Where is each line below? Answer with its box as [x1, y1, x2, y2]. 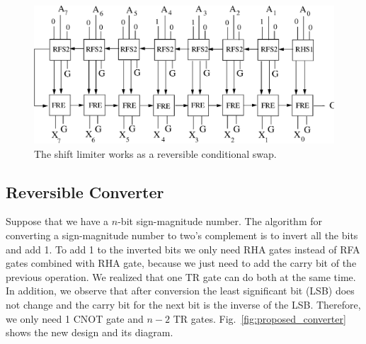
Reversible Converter [6, 180, 164, 202]
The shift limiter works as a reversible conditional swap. [34, 146, 277, 161]
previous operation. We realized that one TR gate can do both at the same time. [6, 269, 356, 284]
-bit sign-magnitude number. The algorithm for [118, 214, 322, 229]
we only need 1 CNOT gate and [6, 311, 144, 326]
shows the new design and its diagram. [6, 325, 173, 340]
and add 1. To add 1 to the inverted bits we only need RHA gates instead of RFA [6, 241, 360, 256]
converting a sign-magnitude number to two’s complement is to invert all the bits [6, 228, 358, 242]
